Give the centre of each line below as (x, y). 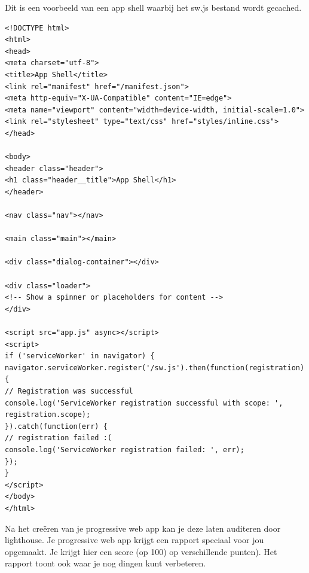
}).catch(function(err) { (56, 426)
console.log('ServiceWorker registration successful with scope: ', (144, 403)
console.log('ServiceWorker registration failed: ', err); (125, 449)
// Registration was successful (69, 391)
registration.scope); (48, 415)
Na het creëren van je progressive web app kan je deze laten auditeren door (143, 528)
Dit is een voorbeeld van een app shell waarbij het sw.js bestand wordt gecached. (153, 7)
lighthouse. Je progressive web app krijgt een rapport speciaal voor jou (134, 540)
